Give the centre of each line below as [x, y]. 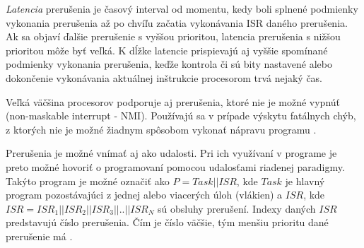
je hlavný [305, 181]
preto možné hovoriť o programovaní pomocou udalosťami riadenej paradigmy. [175, 166]
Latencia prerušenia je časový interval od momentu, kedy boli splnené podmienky [182, 8]
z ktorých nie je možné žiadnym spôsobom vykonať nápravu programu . [161, 129]
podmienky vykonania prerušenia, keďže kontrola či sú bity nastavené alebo [169, 64]
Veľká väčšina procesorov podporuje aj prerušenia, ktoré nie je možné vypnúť [173, 101]
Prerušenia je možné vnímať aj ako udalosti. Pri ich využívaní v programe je [171, 153]
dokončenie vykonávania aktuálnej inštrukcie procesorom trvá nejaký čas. [164, 77]
